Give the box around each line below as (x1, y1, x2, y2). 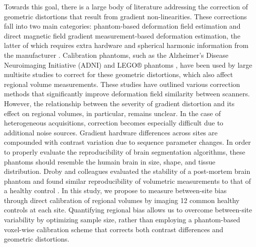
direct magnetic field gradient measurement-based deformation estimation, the (4, 30, 241, 41)
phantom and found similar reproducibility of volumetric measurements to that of (4, 175, 251, 186)
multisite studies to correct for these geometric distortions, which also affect (4, 69, 233, 80)
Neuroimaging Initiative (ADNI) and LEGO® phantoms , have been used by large (4, 59, 253, 70)
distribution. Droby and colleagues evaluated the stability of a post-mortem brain (4, 166, 251, 176)
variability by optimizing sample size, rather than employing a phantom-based (4, 214, 240, 225)
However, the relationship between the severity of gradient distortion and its (4, 98, 235, 108)
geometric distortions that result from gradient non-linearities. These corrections (4, 11, 247, 21)
